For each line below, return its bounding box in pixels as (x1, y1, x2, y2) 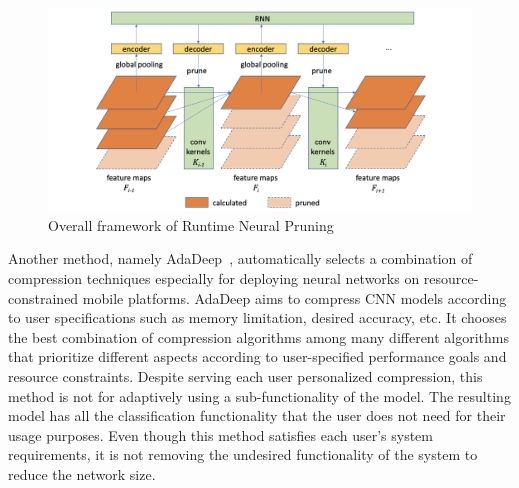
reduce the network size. (8, 464, 156, 485)
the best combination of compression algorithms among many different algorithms (8, 326, 510, 347)
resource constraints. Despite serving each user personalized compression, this (8, 366, 483, 387)
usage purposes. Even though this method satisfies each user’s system (8, 424, 433, 445)
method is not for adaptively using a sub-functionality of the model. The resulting (8, 385, 511, 406)
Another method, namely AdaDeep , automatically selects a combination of (8, 248, 473, 269)
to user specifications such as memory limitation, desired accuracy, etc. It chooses (8, 307, 507, 328)
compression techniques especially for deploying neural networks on (8, 268, 420, 289)
